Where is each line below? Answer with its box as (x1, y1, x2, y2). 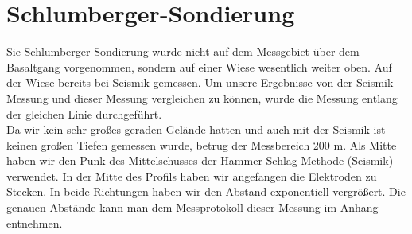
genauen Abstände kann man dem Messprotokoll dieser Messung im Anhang (6, 199, 379, 216)
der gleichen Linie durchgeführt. (6, 105, 162, 122)
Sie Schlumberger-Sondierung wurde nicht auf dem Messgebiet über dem (6, 43, 360, 60)
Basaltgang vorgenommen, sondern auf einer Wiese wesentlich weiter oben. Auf (6, 58, 392, 75)
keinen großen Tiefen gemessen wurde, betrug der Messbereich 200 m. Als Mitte (6, 136, 397, 153)
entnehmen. (6, 214, 63, 231)
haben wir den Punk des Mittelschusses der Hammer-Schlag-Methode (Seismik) (6, 152, 394, 169)
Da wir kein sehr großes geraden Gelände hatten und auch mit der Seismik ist (6, 121, 386, 138)
